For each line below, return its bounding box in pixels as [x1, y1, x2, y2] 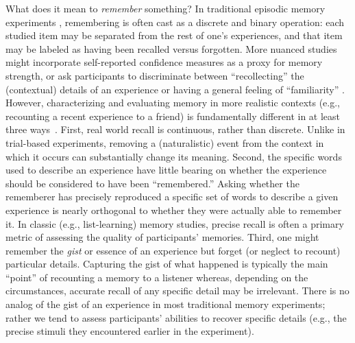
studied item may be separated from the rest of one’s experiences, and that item [5, 28, 343, 43]
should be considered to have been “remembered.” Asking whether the [5, 176, 299, 190]
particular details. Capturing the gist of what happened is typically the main [5, 257, 328, 271]
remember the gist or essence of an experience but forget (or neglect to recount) [5, 243, 341, 257]
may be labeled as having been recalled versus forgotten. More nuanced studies [5, 41, 337, 56]
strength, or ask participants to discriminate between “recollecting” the [5, 68, 304, 82]
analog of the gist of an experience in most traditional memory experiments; [5, 297, 326, 311]
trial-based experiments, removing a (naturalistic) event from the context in [5, 135, 324, 150]
